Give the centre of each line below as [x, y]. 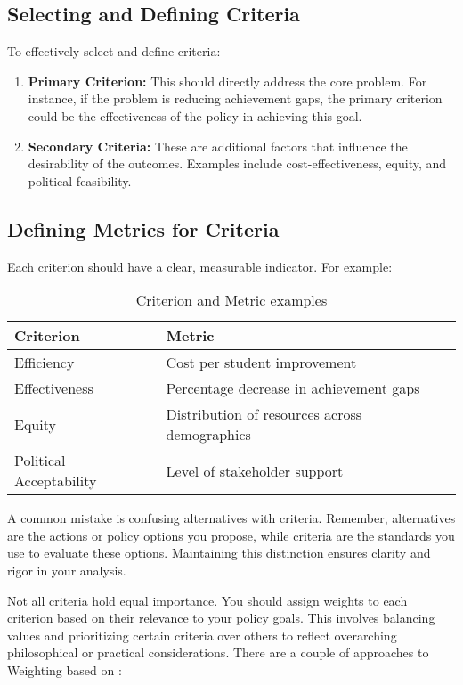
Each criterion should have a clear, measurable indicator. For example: [200, 266]
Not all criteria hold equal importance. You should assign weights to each [207, 600]
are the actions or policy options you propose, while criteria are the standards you [231, 535]
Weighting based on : [65, 669]
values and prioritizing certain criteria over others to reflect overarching [202, 635]
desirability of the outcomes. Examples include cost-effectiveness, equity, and [237, 163]
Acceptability [56, 481]
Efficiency [45, 363]
